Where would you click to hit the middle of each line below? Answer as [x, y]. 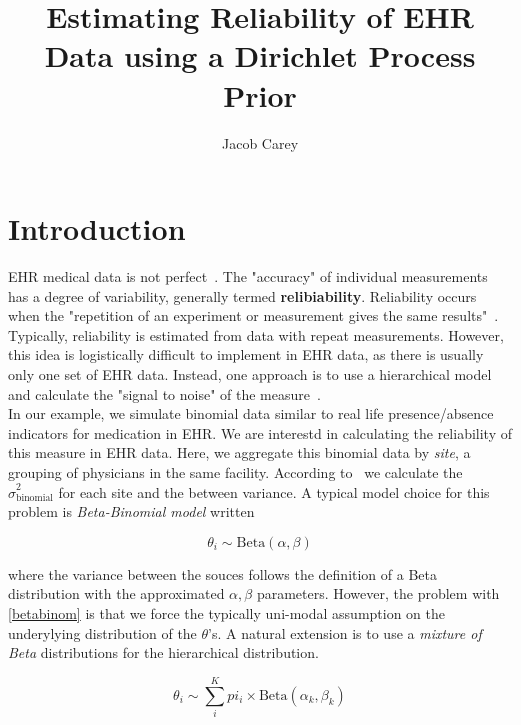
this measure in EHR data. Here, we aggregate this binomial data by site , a [239, 452]
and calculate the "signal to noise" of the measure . [164, 393]
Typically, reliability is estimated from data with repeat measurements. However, [256, 334]
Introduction [97, 228]
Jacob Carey [260, 142]
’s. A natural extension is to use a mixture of [345, 632]
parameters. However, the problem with [378, 593]
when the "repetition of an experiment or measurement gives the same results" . [253, 315]
